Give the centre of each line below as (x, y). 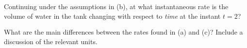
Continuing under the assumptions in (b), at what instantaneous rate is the (116, 6)
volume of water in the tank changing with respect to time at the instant (112, 16)
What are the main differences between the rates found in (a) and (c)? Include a (123, 32)
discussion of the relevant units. (51, 41)
